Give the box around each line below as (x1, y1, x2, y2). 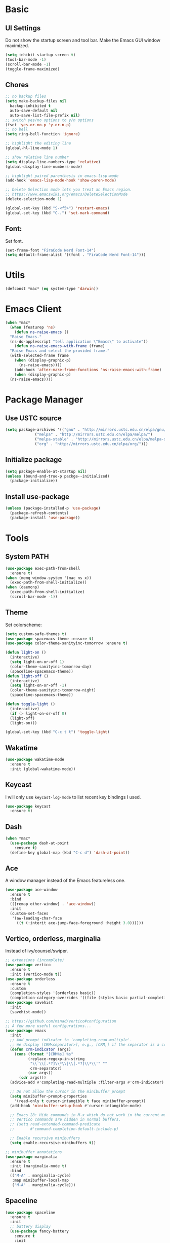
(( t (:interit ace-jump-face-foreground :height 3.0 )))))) (16, 920, 144, 926)
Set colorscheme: (5, 621, 42, 628)
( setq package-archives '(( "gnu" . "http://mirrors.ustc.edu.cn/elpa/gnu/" (5, 427, 168, 432)
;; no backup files (5, 94, 47, 99)
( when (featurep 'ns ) (10, 324, 56, 330)
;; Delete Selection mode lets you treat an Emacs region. (5, 187, 133, 192)
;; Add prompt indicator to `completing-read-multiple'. (10, 1038, 133, 1043)
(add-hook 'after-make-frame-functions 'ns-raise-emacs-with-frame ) (14, 367, 162, 372)
